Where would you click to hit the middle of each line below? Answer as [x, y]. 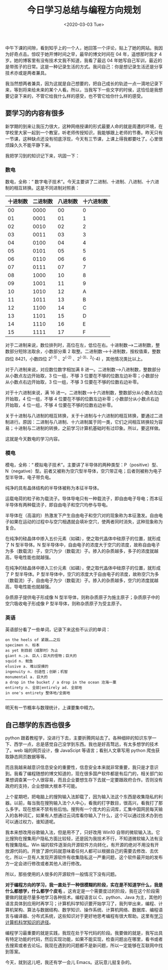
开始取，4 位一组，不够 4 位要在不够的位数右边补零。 [60, 405]
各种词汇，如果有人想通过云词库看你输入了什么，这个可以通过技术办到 [86, 815]
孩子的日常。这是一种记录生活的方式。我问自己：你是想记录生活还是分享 [88, 66]
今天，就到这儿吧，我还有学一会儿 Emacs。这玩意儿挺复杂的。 [69, 962]
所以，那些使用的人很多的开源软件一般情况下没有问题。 [62, 874]
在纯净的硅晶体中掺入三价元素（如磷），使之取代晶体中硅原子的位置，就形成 [83, 568]
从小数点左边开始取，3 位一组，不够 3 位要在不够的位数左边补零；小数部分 [82, 375]
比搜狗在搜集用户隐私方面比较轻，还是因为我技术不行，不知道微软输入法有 [82, 838]
